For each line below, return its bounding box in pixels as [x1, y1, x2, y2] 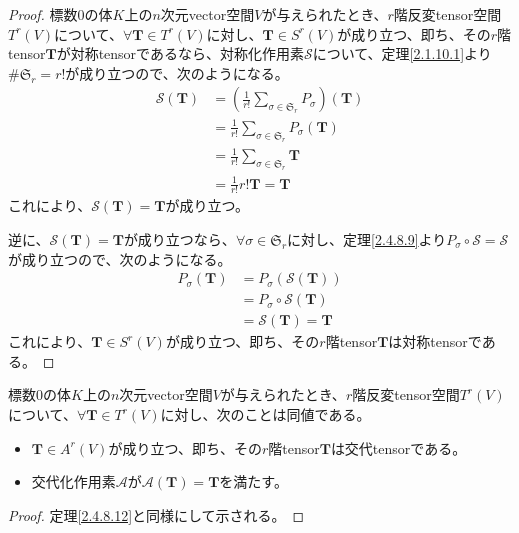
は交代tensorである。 [330, 437, 467, 458]
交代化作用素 [31, 471, 116, 492]
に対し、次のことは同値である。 [160, 404, 371, 425]
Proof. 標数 [8, 4, 78, 24]
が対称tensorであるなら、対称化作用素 [56, 43, 304, 64]
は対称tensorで [388, 331, 482, 352]
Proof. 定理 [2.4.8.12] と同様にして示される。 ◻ [8, 504, 305, 525]
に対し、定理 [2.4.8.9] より [287, 228, 447, 249]
